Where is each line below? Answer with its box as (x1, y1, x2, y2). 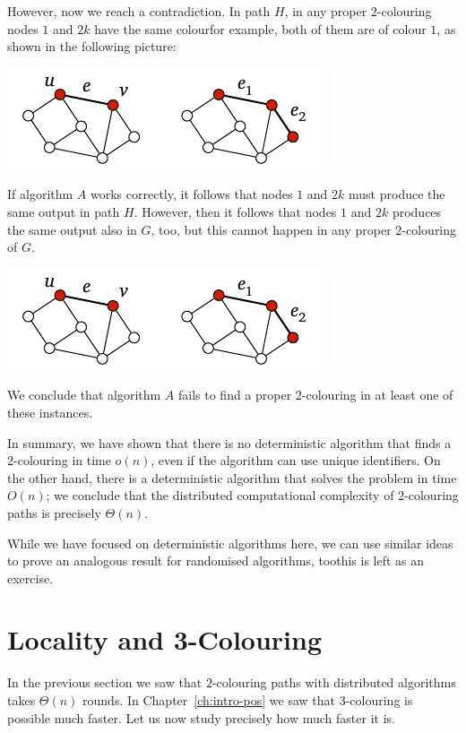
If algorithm (7, 185, 73, 203)
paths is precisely (7, 503, 101, 522)
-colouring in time (13, 451, 111, 470)
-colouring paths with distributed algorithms (211, 673, 456, 692)
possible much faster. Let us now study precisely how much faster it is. (7, 708, 395, 727)
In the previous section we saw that (7, 673, 203, 692)
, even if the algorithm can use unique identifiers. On (151, 451, 441, 470)
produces (392, 202, 442, 220)
